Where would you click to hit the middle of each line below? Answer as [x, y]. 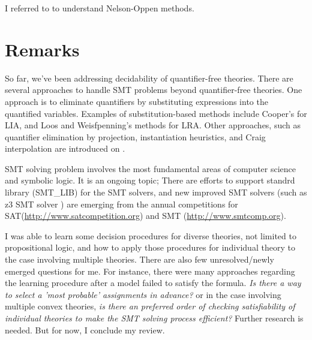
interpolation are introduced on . [65, 148]
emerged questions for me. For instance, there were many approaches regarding [150, 271]
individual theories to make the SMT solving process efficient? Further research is [154, 318]
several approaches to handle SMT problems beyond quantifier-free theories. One [154, 90]
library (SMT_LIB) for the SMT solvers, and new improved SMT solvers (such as [156, 192]
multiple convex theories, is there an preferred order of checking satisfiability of [150, 306]
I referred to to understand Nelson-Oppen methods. [100, 8]
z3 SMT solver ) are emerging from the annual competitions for [121, 204]
